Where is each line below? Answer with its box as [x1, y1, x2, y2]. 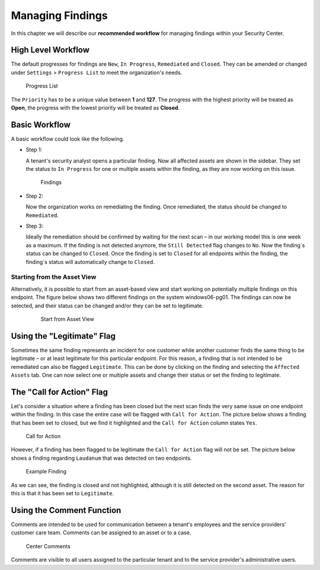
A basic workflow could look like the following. [11, 135, 124, 142]
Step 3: [25, 222, 44, 230]
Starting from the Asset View [11, 273, 97, 281]
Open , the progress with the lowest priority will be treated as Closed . [11, 104, 180, 112]
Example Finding [25, 468, 66, 475]
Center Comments [25, 543, 71, 550]
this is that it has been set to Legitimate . [11, 490, 114, 497]
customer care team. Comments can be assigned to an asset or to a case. [11, 529, 191, 536]
